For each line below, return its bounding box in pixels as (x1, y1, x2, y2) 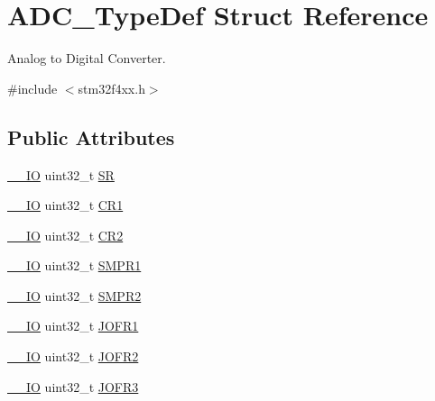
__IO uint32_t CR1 (7, 196, 124, 214)
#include (7, 78, 58, 97)
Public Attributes (7, 123, 175, 150)
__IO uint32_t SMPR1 (7, 256, 142, 275)
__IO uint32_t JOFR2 (7, 347, 139, 366)
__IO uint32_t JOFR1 (7, 316, 139, 335)
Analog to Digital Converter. (7, 49, 166, 68)
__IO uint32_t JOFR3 (7, 377, 139, 396)
